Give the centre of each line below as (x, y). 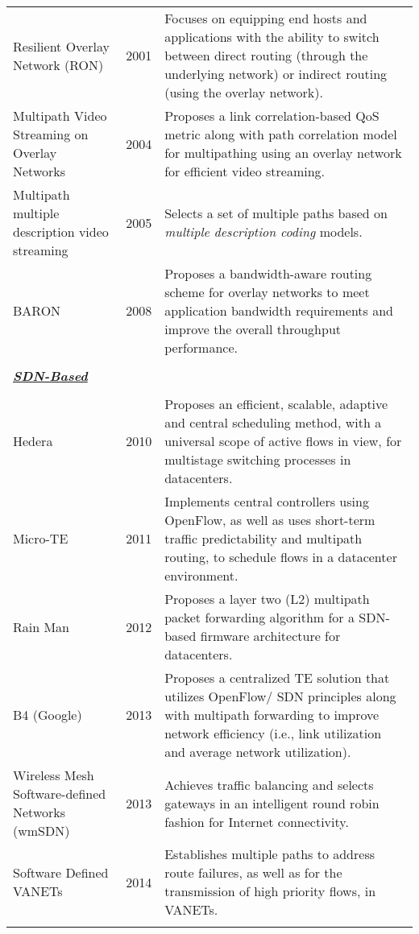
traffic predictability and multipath (263, 538)
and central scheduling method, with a (273, 422)
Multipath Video (60, 116)
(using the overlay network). (244, 92)
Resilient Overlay (61, 46)
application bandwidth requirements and (279, 310)
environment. (201, 575)
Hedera (33, 441)
